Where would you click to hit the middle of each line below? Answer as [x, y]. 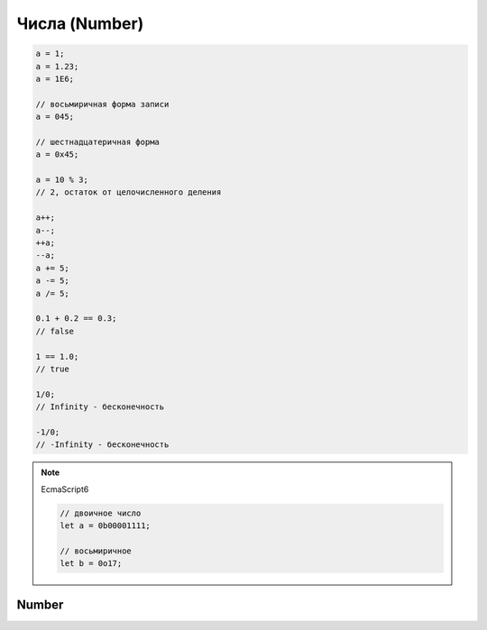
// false [55, 331]
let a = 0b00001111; [105, 526]
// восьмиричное [96, 551]
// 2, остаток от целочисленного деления [129, 192]
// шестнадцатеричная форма [97, 142]
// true [52, 369]
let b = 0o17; [91, 564]
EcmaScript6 [65, 489]
